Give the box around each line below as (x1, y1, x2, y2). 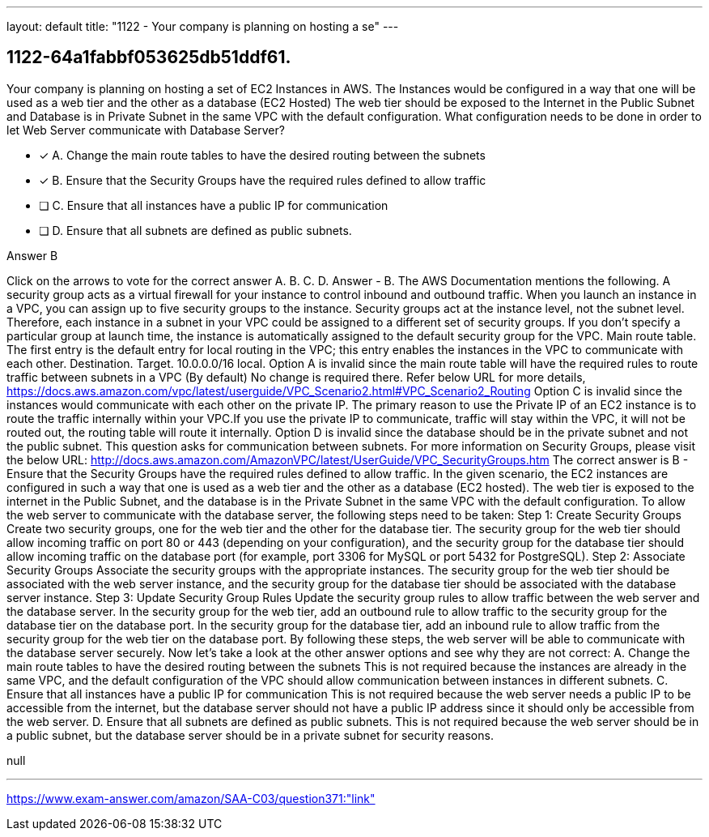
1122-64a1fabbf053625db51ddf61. (6, 47, 291, 68)
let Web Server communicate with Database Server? (6, 122, 285, 137)
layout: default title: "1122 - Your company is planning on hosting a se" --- (6, 19, 399, 33)
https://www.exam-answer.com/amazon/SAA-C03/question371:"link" (6, 791, 376, 805)
